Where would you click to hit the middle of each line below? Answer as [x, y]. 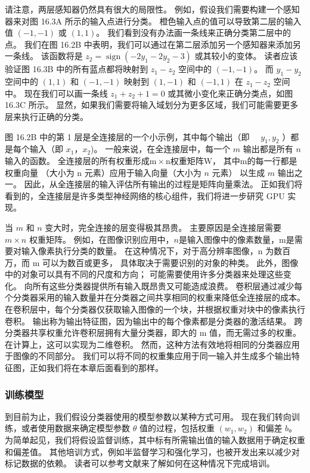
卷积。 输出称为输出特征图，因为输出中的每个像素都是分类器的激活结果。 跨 [154, 321]
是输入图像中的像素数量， [229, 239]
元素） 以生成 [238, 172]
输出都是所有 [268, 149]
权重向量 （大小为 [40, 172]
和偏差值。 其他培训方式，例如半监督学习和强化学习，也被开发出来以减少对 [152, 451]
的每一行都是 [272, 160]
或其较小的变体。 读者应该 [246, 56]
